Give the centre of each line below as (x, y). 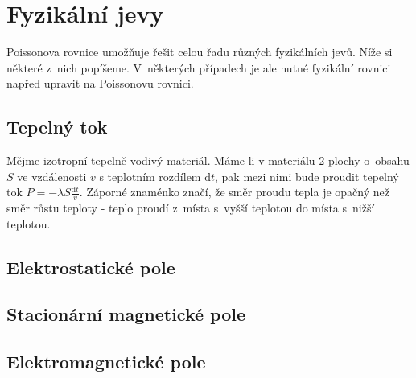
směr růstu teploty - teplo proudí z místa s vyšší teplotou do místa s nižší (191, 208)
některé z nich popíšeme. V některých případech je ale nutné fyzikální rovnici (199, 67)
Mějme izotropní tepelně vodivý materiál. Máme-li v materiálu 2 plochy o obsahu (208, 160)
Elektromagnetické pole (106, 362)
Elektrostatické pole (91, 267)
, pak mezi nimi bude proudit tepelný (307, 176)
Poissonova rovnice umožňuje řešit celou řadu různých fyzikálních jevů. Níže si (200, 52)
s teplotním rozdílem (150, 176)
